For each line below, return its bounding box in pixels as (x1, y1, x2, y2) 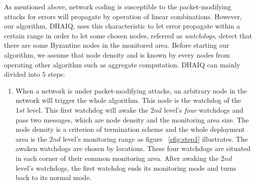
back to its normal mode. (15, 172, 92, 183)
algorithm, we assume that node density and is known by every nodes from (4, 49, 230, 60)
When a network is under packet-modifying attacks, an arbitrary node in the (15, 85, 247, 95)
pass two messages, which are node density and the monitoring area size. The (15, 114, 249, 124)
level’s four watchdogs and (164, 104, 244, 115)
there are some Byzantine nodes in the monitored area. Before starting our (4, 40, 229, 50)
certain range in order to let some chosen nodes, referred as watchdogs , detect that (4, 30, 252, 40)
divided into (4, 69, 40, 79)
